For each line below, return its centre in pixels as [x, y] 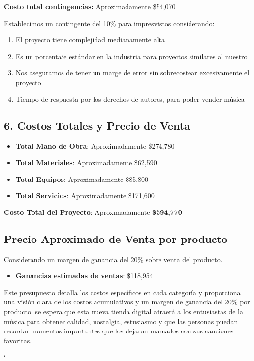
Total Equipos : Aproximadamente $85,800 [82, 179]
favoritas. [18, 340]
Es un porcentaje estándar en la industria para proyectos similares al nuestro [131, 56]
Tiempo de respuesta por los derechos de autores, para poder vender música [130, 99]
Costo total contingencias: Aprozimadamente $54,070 [90, 6]
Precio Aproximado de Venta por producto [116, 238]
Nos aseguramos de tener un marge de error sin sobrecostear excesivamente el [132, 73]
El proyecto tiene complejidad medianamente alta [90, 40]
